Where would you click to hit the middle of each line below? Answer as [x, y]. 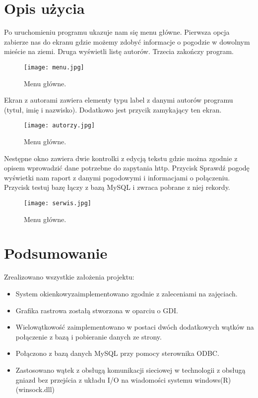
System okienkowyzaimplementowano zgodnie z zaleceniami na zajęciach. [127, 293]
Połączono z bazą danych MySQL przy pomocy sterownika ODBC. [117, 353]
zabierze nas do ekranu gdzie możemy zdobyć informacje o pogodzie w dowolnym [127, 41]
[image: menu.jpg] [54, 67]
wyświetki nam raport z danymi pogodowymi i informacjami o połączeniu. [117, 177]
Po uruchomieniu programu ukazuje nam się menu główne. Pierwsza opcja [117, 32]
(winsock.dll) [35, 389]
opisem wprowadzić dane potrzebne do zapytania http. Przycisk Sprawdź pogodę [127, 168]
